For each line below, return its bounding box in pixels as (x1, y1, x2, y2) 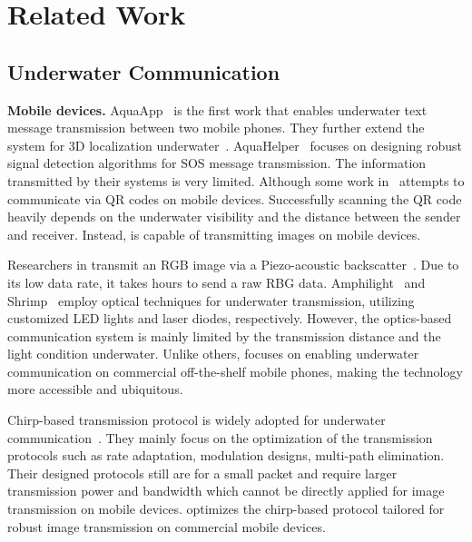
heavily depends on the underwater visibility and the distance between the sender (7, 207, 461, 226)
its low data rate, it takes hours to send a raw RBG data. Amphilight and (7, 272, 426, 291)
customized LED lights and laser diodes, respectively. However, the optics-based (7, 309, 452, 328)
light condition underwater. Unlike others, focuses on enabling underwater (7, 344, 419, 363)
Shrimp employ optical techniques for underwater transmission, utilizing (7, 291, 415, 310)
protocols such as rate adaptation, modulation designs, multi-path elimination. (7, 446, 445, 465)
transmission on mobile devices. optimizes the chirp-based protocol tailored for (7, 499, 445, 518)
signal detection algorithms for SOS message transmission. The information (7, 153, 427, 172)
